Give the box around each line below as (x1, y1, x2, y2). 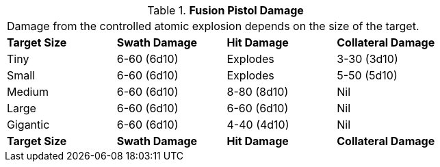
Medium (7, 85, 49, 99)
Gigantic (7, 118, 50, 131)
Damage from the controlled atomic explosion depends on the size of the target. (7, 19, 419, 33)
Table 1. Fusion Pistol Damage (147, 3, 304, 17)
